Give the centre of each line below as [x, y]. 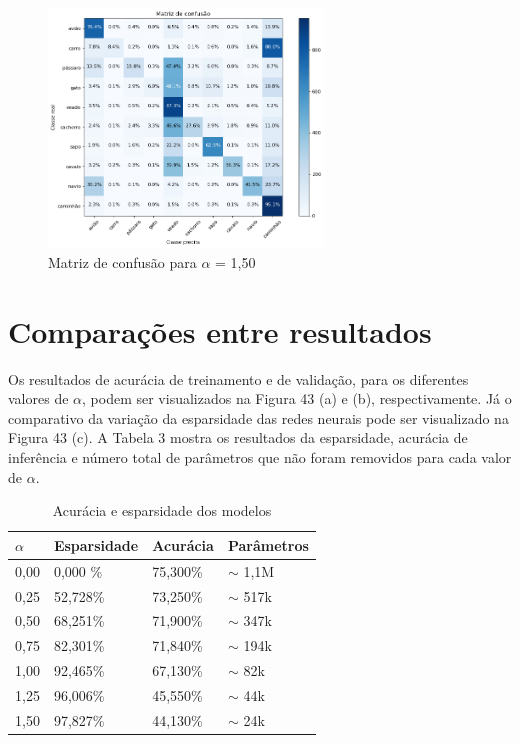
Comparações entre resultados [220, 330]
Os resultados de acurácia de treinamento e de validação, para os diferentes [238, 378]
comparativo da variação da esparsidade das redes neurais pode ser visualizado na [258, 417]
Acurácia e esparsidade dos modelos [162, 510]
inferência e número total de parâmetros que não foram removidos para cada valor [260, 457]
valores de [38, 398]
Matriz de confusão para [122, 261]
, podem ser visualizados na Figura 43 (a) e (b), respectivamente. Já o [297, 398]
